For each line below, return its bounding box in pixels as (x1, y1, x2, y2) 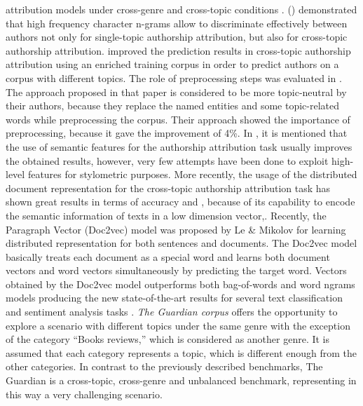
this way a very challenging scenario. (6, 386, 163, 401)
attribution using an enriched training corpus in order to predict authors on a (6, 57, 339, 72)
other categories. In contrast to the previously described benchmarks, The (6, 359, 323, 374)
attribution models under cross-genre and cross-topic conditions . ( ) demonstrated (6, 2, 357, 16)
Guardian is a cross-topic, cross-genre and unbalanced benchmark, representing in (6, 373, 357, 388)
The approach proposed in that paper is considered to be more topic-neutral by (6, 84, 347, 99)
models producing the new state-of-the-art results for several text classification (6, 290, 343, 305)
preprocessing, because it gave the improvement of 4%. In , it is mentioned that (6, 126, 348, 140)
